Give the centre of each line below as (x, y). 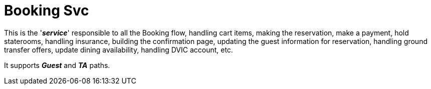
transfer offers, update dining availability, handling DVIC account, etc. (119, 49)
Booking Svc (47, 10)
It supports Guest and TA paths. (57, 65)
